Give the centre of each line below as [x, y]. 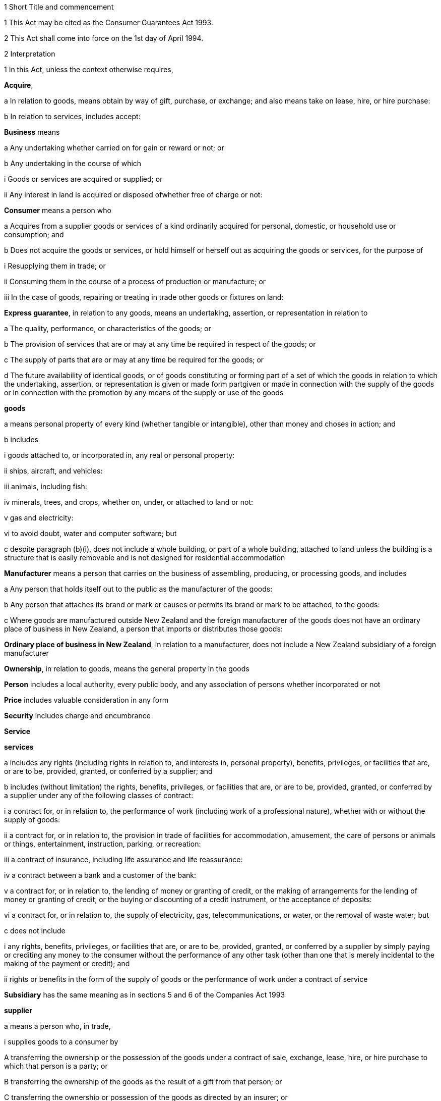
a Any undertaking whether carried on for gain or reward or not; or [114, 148]
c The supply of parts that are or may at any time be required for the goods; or [134, 360]
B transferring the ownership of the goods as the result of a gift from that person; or [143, 1082]
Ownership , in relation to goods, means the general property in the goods [127, 669]
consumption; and [34, 234]
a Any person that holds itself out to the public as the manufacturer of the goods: [138, 589]
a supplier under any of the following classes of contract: [99, 795]
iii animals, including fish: [46, 486]
